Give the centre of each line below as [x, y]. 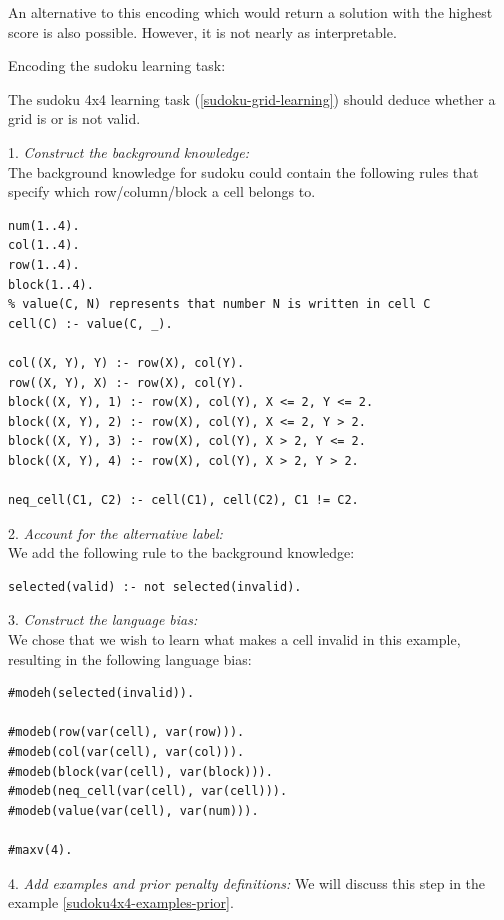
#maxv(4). [40, 849]
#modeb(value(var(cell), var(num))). [133, 810]
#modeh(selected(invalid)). [101, 693]
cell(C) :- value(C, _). [90, 323]
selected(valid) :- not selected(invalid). [155, 586]
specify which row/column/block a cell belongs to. [162, 191]
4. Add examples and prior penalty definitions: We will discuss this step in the [247, 882]
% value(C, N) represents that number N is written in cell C [219, 304]
